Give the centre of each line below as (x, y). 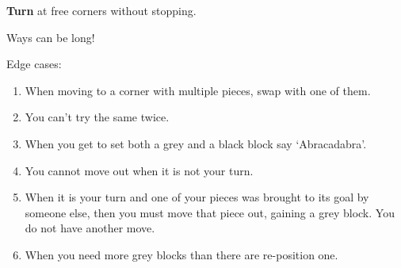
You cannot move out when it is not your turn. (139, 170)
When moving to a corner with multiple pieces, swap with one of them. (198, 90)
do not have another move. (90, 228)
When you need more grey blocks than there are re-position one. (181, 254)
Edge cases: (34, 64)
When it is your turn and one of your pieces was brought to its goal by (197, 197)
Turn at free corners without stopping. (101, 10)
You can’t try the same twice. (97, 117)
